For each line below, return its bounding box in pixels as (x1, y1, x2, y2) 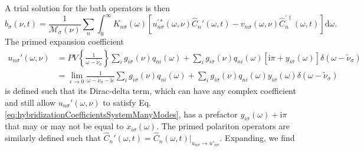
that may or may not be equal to (5, 120, 124, 132)
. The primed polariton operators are (156, 120, 290, 132)
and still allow (5, 96, 56, 108)
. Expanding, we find (219, 132, 295, 144)
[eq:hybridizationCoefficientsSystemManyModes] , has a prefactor (5, 108, 238, 120)
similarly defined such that (5, 132, 101, 144)
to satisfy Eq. (103, 96, 151, 108)
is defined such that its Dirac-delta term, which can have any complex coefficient (5, 85, 296, 97)
